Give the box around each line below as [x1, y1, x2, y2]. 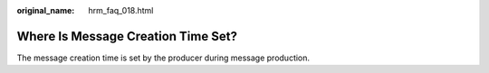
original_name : [16, 5, 75, 15]
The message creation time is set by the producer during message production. [16, 52, 311, 63]
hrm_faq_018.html [88, 5, 154, 15]
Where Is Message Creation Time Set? [16, 28, 237, 44]
